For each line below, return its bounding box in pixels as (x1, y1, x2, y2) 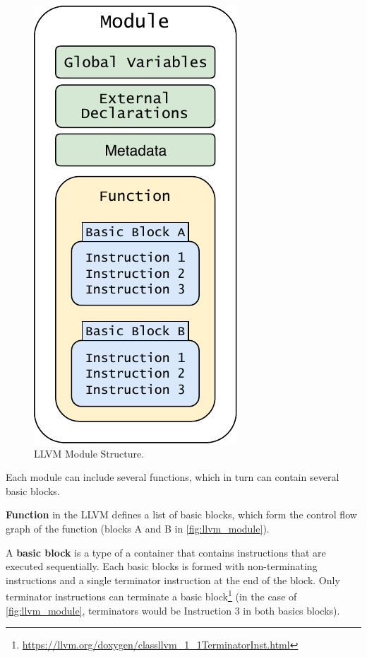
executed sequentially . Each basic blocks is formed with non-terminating (6, 559, 318, 574)
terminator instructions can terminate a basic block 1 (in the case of (6, 587, 297, 603)
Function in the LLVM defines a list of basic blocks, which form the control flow (6, 507, 357, 522)
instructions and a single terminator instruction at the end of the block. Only (6, 572, 340, 587)
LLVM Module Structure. (34, 446, 145, 460)
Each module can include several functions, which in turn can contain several (6, 470, 339, 484)
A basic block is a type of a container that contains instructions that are (6, 545, 326, 559)
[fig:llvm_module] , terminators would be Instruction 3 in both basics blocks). (6, 603, 340, 617)
